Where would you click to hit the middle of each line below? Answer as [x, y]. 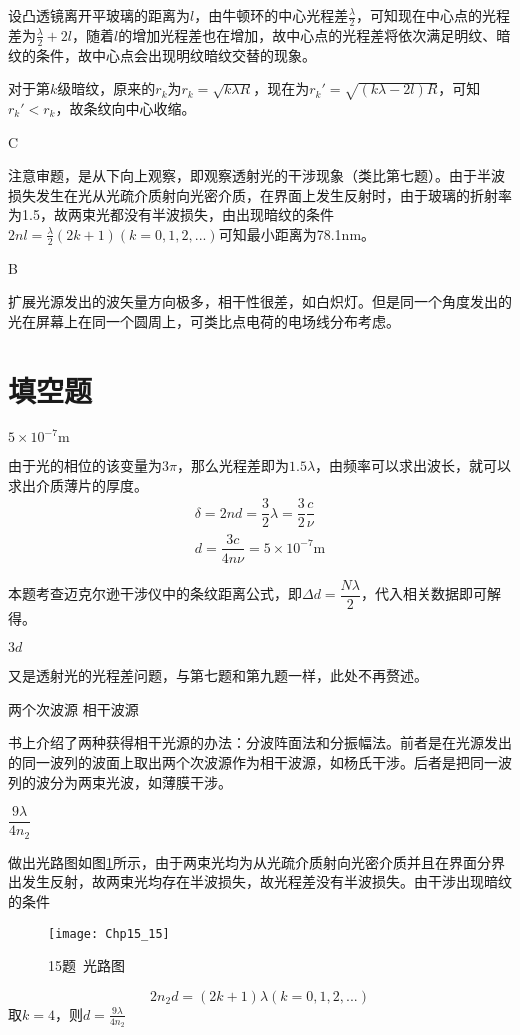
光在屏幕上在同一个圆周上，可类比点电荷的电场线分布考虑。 [204, 321]
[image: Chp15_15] [109, 933]
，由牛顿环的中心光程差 [271, 15]
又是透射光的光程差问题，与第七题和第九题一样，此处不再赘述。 [218, 675]
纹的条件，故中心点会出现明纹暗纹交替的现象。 [162, 54]
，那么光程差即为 [232, 465]
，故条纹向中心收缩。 [125, 108]
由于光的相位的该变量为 [85, 465]
